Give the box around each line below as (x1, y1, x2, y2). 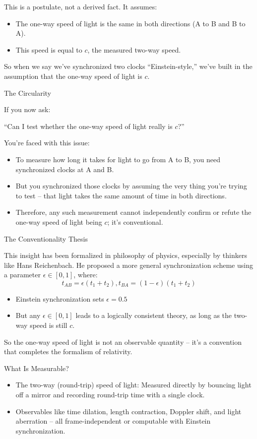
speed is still (30, 320, 67, 330)
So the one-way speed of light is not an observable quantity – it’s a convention (4, 336, 242, 347)
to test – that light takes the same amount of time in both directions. (15, 190, 227, 200)
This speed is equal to (15, 44, 82, 55)
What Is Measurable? (4, 363, 69, 373)
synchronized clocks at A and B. (15, 164, 114, 174)
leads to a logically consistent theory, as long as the (75, 310, 232, 320)
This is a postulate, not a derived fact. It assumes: (4, 1, 157, 11)
